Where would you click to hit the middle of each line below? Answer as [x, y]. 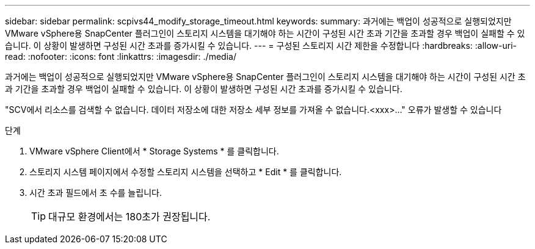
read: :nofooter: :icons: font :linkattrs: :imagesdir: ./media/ [121, 56]
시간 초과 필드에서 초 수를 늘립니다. [96, 193]
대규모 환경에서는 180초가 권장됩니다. [129, 217]
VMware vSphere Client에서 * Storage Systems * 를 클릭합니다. [154, 151]
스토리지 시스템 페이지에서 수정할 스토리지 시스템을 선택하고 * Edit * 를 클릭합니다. [186, 172]
